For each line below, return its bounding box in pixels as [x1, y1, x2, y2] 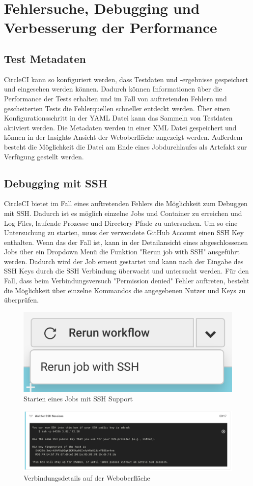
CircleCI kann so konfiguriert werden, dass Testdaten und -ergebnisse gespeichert [4, 74, 248, 84]
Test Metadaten [4, 51, 86, 66]
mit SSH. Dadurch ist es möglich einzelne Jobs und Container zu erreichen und [4, 208, 242, 218]
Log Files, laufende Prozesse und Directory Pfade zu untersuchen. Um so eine [4, 217, 238, 228]
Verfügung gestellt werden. [4, 151, 84, 161]
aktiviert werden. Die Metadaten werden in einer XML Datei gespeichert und [4, 122, 237, 132]
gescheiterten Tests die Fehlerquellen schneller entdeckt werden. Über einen [4, 103, 230, 113]
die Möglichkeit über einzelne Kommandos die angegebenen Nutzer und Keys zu [4, 285, 246, 295]
